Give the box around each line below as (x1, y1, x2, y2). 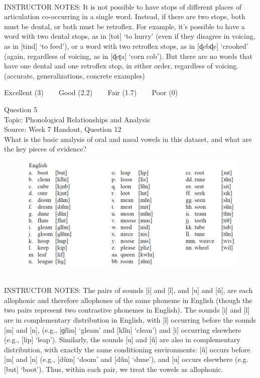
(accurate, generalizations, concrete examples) (4, 70, 145, 81)
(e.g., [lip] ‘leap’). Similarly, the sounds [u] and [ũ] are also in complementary (4, 334, 240, 345)
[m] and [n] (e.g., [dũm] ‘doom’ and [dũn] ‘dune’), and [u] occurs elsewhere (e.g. (4, 354, 248, 364)
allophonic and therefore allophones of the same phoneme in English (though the (4, 294, 252, 305)
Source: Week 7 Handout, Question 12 (4, 124, 121, 134)
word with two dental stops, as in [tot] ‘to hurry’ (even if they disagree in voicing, (4, 31, 255, 41)
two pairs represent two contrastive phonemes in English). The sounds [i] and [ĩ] (4, 305, 250, 315)
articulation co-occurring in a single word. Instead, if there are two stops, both (4, 11, 245, 22)
